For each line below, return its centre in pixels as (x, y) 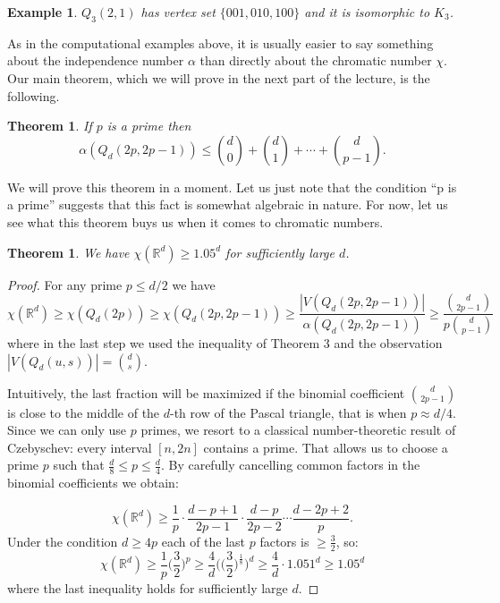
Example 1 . (42, 12)
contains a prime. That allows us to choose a (326, 447)
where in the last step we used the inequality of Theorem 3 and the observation (225, 343)
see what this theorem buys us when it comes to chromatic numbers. (195, 221)
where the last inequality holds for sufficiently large (148, 587)
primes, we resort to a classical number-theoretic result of (298, 430)
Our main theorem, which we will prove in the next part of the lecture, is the (219, 77)
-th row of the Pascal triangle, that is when (288, 412)
